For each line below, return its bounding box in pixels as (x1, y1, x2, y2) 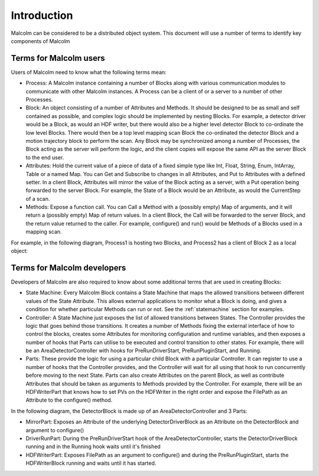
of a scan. (25, 195, 50, 202)
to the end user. (25, 154, 64, 161)
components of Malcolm (11, 37, 70, 44)
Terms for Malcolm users (11, 53, 105, 63)
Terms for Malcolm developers (11, 263, 126, 273)
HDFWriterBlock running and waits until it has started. (25, 459, 157, 467)
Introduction (11, 9, 73, 22)
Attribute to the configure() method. (25, 396, 113, 404)
